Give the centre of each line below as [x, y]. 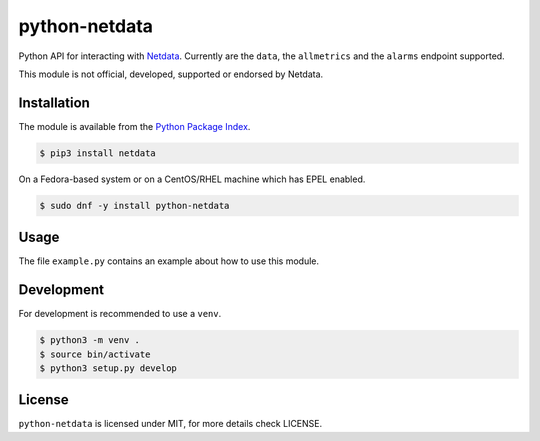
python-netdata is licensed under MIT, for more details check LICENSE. [170, 424]
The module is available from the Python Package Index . [134, 126]
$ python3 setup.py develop [108, 368]
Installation [54, 102]
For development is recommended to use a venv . [120, 314]
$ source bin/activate [95, 354]
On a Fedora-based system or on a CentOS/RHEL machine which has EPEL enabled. [192, 179]
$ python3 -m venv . [89, 340]
